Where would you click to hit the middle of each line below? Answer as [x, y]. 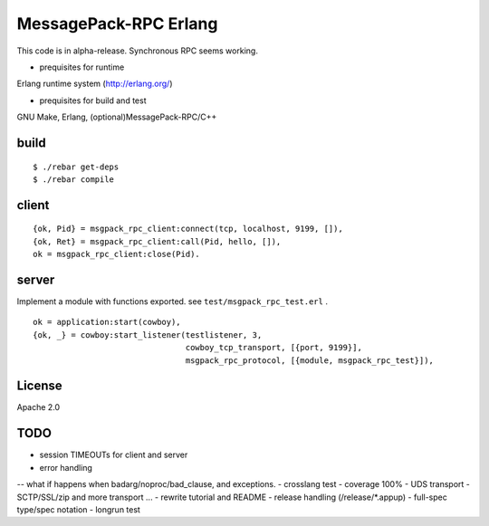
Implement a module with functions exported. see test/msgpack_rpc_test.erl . [172, 301]
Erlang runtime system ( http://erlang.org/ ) [95, 84]
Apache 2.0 [38, 407]
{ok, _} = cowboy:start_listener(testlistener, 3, [148, 335]
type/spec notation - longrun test [78, 509]
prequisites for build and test [93, 100]
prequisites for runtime [82, 67]
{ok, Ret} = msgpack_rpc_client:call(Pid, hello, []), [157, 241]
